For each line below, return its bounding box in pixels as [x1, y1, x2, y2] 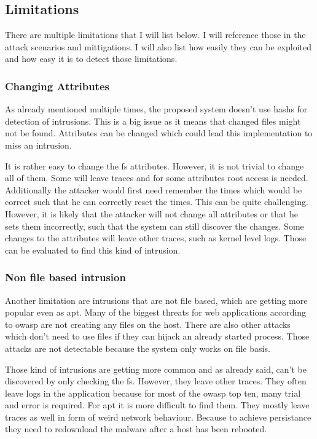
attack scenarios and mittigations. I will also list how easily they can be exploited [5, 40, 312, 53]
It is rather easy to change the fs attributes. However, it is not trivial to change [5, 159, 304, 172]
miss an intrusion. [5, 138, 72, 151]
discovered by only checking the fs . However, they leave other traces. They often [5, 375, 307, 387]
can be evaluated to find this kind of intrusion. [5, 243, 181, 256]
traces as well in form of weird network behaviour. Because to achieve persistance [5, 410, 311, 423]
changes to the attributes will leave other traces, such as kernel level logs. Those [5, 231, 307, 244]
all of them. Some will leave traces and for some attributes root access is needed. [5, 171, 308, 184]
